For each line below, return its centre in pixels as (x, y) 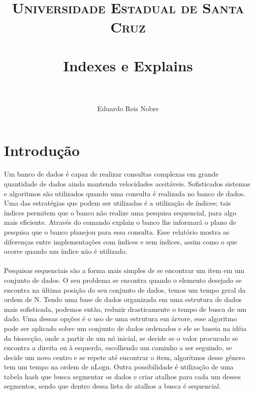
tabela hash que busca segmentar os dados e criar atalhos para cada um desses (123, 376)
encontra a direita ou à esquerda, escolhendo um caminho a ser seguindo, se (118, 348)
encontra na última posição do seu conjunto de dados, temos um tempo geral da (125, 289)
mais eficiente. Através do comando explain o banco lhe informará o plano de (120, 222)
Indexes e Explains (128, 65)
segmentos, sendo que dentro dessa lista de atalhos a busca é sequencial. (112, 386)
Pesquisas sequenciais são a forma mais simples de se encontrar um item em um (124, 270)
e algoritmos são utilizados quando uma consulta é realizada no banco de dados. (125, 193)
